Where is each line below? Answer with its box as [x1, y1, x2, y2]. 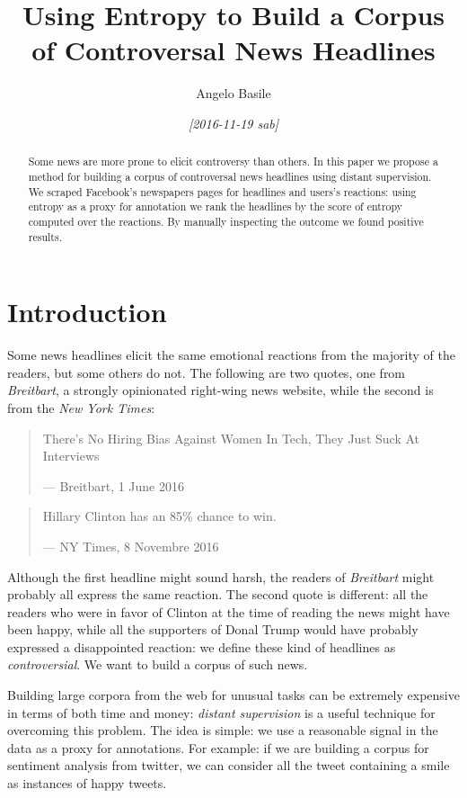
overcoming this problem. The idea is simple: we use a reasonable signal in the [7, 721, 438, 740]
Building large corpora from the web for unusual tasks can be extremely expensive [7, 686, 460, 704]
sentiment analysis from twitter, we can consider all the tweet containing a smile [7, 756, 450, 775]
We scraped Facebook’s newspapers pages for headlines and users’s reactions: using [28, 184, 417, 199]
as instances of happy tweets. [7, 774, 167, 793]
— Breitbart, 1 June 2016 [42, 476, 184, 495]
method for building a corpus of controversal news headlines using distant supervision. [28, 168, 432, 184]
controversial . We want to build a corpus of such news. [7, 655, 308, 674]
